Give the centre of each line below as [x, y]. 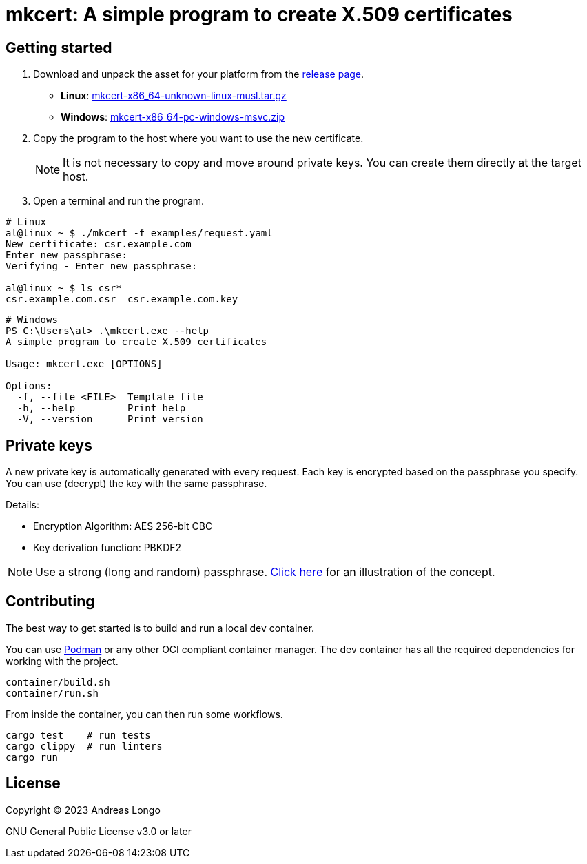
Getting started [59, 48]
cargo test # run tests [78, 735]
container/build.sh [58, 682]
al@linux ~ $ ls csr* [64, 288]
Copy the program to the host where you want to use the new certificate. [198, 138]
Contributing [50, 601]
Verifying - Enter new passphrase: [102, 266]
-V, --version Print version [110, 419]
